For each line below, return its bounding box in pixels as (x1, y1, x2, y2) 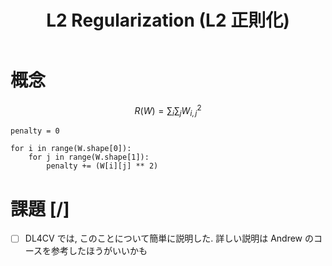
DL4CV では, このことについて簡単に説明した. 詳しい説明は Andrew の (24, 232, 314, 245)
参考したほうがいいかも (51, 245, 148, 257)
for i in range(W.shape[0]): (10, 144, 132, 154)
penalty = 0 (10, 126, 60, 136)
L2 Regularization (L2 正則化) (46, 9, 290, 32)
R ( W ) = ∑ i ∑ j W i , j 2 (134, 102, 202, 119)
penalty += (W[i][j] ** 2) (46, 161, 159, 171)
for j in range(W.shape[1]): (28, 152, 150, 163)
